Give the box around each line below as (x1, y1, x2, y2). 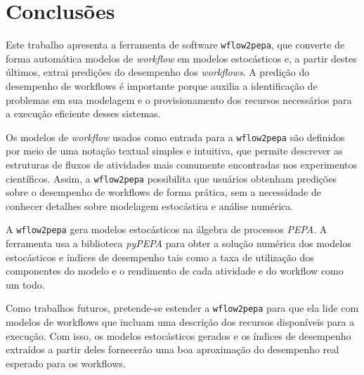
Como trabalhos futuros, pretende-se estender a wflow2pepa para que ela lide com (6, 301, 359, 315)
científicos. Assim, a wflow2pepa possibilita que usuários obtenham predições (6, 171, 337, 185)
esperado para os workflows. (6, 355, 126, 370)
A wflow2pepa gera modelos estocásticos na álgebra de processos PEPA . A (6, 222, 327, 237)
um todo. (6, 277, 45, 291)
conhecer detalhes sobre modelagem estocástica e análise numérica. (6, 198, 294, 213)
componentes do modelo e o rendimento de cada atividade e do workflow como (6, 263, 344, 278)
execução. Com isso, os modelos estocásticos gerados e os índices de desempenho (6, 328, 351, 343)
